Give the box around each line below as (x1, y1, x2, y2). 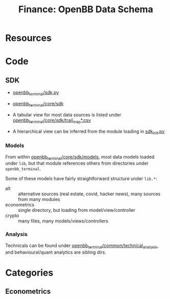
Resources (5, 32, 52, 44)
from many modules (18, 196, 60, 203)
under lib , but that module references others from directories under (5, 160, 149, 166)
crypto (5, 213, 19, 219)
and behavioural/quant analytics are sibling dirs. (5, 249, 106, 255)
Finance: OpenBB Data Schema (18, 4, 153, 15)
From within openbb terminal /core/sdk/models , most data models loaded (5, 154, 155, 161)
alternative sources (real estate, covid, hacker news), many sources (18, 191, 161, 197)
